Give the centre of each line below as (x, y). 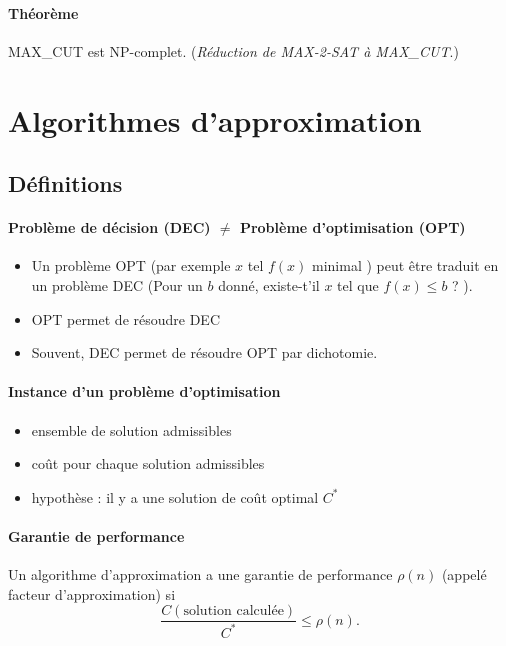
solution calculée (233, 611)
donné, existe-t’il (269, 284)
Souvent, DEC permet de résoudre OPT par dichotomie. (204, 352)
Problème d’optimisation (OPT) (352, 227)
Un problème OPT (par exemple (131, 265)
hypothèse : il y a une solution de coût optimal (175, 496)
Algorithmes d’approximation (215, 119)
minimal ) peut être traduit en (405, 265)
